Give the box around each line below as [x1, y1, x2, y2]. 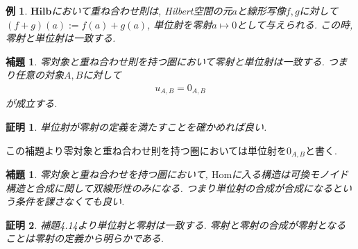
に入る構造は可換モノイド [232, 167, 349, 182]
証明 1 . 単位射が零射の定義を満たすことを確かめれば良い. [6, 120, 267, 134]
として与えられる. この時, [237, 17, 353, 31]
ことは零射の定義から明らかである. [6, 231, 164, 246]
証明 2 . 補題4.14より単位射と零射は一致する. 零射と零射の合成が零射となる [6, 217, 346, 232]
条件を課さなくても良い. [15, 194, 125, 209]
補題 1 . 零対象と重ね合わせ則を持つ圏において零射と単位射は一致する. [6, 54, 325, 68]
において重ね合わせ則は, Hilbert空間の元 [51, 3, 232, 17]
